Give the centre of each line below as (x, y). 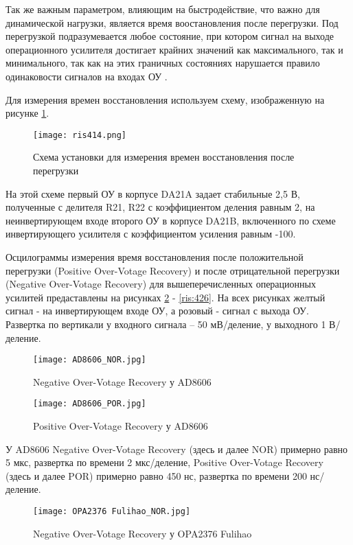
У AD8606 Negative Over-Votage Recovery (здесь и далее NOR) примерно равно (177, 449)
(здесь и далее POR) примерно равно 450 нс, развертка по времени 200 (156, 475)
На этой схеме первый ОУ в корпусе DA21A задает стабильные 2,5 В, (153, 193)
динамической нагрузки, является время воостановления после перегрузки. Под (172, 22)
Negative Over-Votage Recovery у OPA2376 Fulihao (143, 533)
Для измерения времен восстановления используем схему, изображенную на (165, 99)
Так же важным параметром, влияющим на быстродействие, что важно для (163, 9)
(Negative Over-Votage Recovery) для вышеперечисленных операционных (161, 284)
